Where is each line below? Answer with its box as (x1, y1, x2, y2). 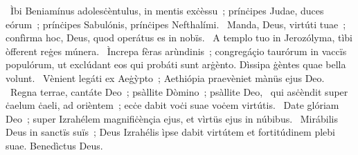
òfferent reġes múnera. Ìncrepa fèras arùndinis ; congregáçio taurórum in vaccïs (6, 43, 347, 58)
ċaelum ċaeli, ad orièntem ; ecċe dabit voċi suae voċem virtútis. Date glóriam (6, 98, 339, 112)
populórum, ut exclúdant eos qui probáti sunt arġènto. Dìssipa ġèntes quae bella (6, 57, 346, 72)
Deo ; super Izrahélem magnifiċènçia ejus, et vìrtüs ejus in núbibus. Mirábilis (6, 111, 338, 125)
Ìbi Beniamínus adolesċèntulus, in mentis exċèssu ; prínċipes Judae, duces (10, 3, 324, 17)
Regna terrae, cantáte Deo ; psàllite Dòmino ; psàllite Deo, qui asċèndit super (10, 84, 348, 99)
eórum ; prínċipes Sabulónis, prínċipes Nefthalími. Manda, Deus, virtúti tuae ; (6, 17, 346, 31)
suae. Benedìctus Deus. (6, 138, 103, 152)
